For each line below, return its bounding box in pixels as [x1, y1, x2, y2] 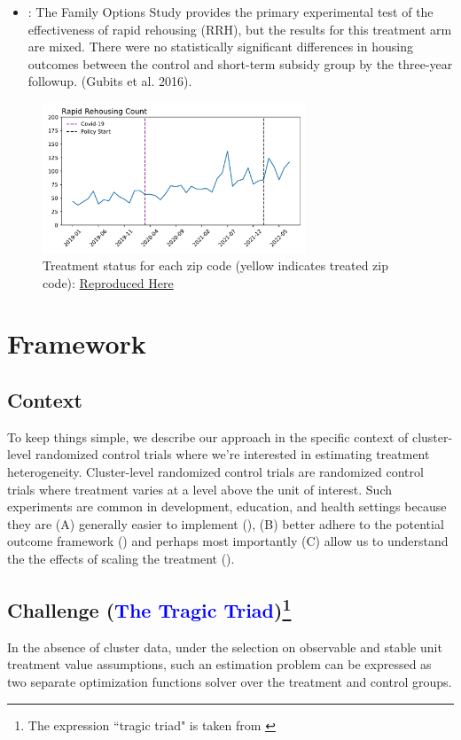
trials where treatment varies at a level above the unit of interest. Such [7, 479, 392, 498]
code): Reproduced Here [43, 273, 174, 292]
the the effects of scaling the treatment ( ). [7, 549, 235, 568]
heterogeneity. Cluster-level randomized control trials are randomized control [7, 463, 424, 481]
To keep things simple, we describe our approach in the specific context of [7, 427, 409, 446]
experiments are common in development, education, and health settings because [7, 497, 447, 516]
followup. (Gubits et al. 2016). [27, 72, 192, 90]
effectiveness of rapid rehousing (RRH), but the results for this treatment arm [27, 19, 452, 38]
